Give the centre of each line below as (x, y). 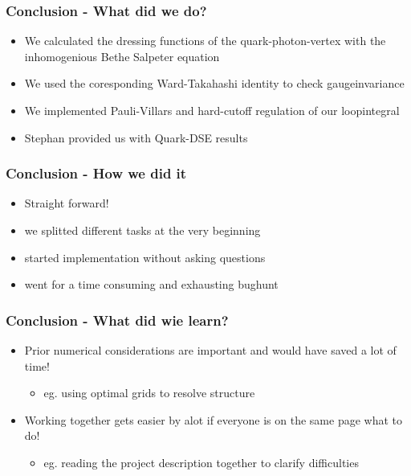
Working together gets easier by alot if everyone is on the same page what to (213, 419)
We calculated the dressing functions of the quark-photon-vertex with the (205, 41)
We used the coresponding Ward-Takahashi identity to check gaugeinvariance (214, 83)
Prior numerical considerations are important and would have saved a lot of (210, 350)
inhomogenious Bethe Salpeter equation (122, 56)
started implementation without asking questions (145, 257)
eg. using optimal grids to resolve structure (149, 393)
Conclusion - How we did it (96, 173)
